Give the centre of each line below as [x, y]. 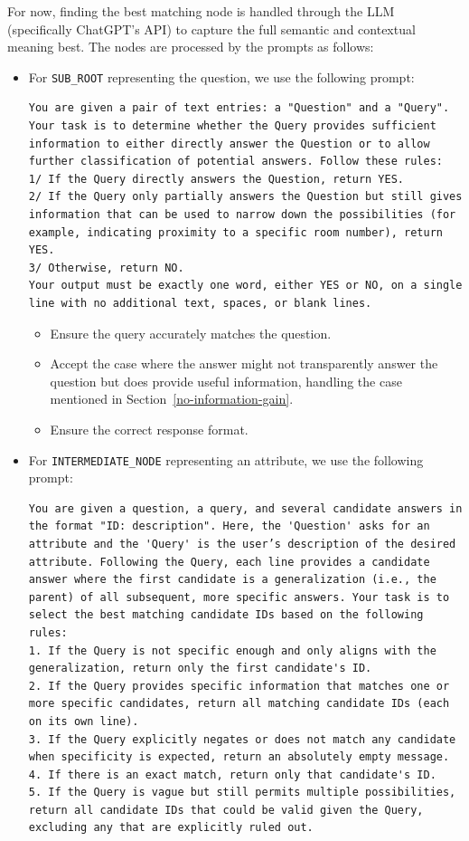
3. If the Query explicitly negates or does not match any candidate [242, 739]
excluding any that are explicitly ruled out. [171, 828]
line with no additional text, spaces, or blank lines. [200, 303]
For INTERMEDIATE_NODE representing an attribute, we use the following [226, 459]
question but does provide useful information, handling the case [226, 381]
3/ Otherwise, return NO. [106, 268]
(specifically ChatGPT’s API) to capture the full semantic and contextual [211, 29]
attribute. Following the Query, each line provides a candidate [229, 562]
